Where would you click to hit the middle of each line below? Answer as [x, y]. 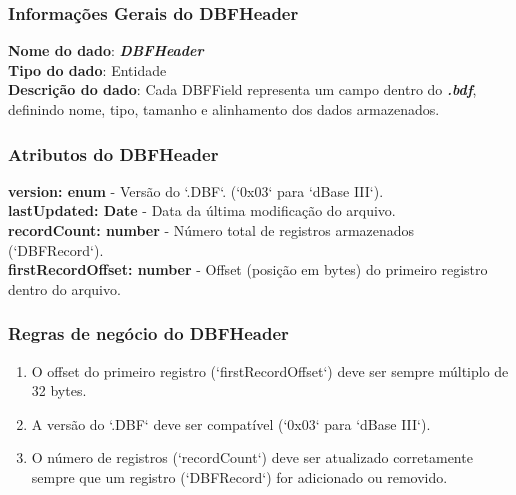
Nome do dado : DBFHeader [106, 50]
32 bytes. [59, 390]
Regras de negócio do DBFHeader [148, 333]
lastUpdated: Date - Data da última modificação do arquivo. [202, 210]
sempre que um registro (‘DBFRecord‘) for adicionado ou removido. [239, 476]
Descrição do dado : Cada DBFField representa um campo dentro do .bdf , [242, 89]
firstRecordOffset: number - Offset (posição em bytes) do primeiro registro [248, 269]
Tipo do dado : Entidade [87, 69]
